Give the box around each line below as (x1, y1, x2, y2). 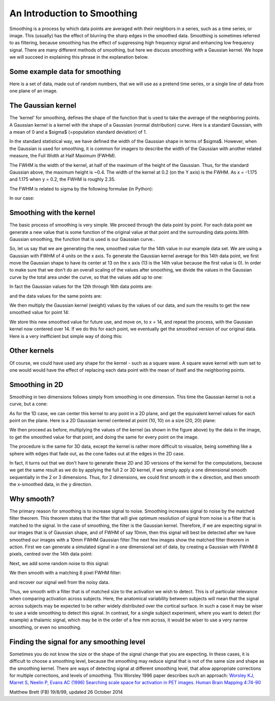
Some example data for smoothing (9, 67, 121, 76)
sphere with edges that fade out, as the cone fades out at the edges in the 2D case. (9, 450, 185, 456)
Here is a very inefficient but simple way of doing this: (9, 333, 123, 339)
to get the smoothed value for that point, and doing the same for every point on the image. (9, 434, 199, 440)
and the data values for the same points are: (9, 293, 102, 299)
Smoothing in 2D (9, 380, 64, 389)
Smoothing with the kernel (9, 208, 95, 217)
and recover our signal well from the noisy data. (9, 579, 109, 585)
